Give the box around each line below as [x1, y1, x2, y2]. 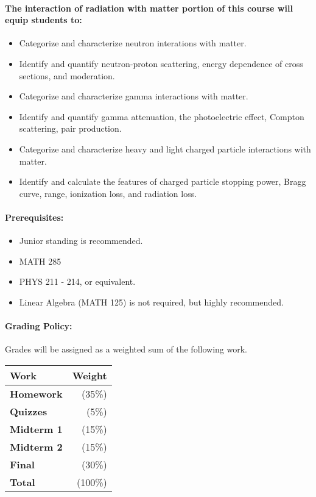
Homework [10, 386, 63, 401]
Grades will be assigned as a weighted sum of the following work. [5, 343, 247, 356]
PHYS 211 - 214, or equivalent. [19, 275, 136, 288]
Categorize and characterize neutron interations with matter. [19, 37, 247, 49]
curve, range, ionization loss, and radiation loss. [19, 187, 197, 199]
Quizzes [10, 404, 47, 418]
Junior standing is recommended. [19, 234, 143, 247]
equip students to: [5, 13, 82, 26]
